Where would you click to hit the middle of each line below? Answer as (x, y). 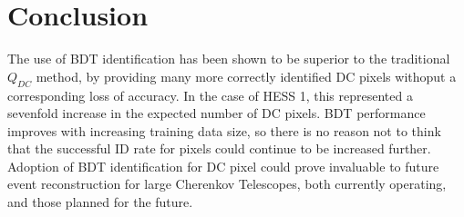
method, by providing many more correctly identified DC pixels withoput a (246, 76)
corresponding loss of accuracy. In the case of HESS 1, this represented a (210, 95)
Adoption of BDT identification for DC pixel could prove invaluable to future (223, 166)
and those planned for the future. (100, 202)
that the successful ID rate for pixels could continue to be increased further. (219, 148)
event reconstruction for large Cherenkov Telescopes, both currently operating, (227, 184)
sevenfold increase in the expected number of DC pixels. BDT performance (217, 113)
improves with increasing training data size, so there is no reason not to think (224, 130)
